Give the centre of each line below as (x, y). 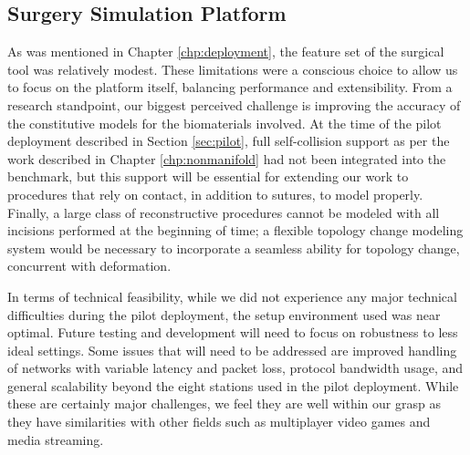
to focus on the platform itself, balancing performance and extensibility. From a (230, 87)
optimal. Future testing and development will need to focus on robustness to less (233, 332)
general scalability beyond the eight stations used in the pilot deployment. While (233, 385)
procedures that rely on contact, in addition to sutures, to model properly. (215, 194)
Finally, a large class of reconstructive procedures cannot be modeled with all (224, 212)
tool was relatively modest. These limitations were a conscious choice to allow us (233, 69)
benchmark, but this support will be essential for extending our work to (208, 176)
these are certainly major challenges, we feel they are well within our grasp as (224, 403)
